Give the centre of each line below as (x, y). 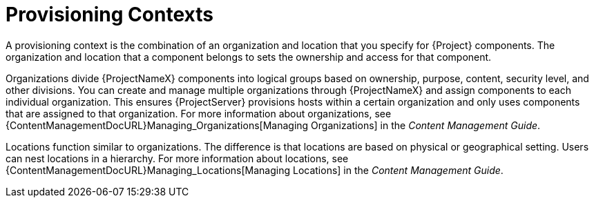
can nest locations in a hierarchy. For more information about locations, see (177, 158)
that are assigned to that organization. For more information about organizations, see (199, 113)
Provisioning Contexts (109, 14)
